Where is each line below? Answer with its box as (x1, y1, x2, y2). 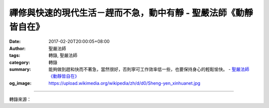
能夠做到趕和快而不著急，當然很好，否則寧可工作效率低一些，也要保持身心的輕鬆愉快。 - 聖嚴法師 (48, 66, 250, 72)
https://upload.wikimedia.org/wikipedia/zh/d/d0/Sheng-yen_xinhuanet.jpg (48, 80, 201, 86)
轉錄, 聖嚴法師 (48, 53, 77, 58)
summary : (9, 66, 31, 72)
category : (9, 59, 30, 65)
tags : (9, 53, 20, 58)
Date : (9, 39, 21, 45)
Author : (9, 45, 26, 52)
